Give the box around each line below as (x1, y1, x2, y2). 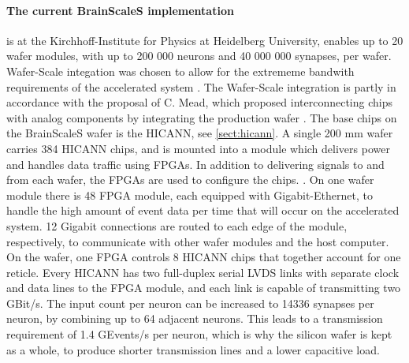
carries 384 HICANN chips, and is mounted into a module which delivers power (6, 140, 390, 156)
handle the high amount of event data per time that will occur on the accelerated (6, 202, 400, 219)
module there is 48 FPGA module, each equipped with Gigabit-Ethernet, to (6, 186, 373, 203)
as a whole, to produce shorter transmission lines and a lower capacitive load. (6, 341, 380, 357)
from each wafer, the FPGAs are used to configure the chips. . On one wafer (6, 171, 374, 188)
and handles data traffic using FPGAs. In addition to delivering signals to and (6, 155, 385, 172)
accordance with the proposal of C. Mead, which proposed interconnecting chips (6, 94, 393, 110)
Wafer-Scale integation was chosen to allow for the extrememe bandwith (6, 62, 355, 79)
